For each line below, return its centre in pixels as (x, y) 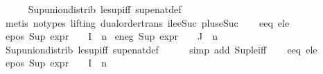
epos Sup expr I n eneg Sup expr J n (112, 36)
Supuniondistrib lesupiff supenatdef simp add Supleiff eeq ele (161, 49)
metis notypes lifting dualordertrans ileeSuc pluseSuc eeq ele (147, 22)
